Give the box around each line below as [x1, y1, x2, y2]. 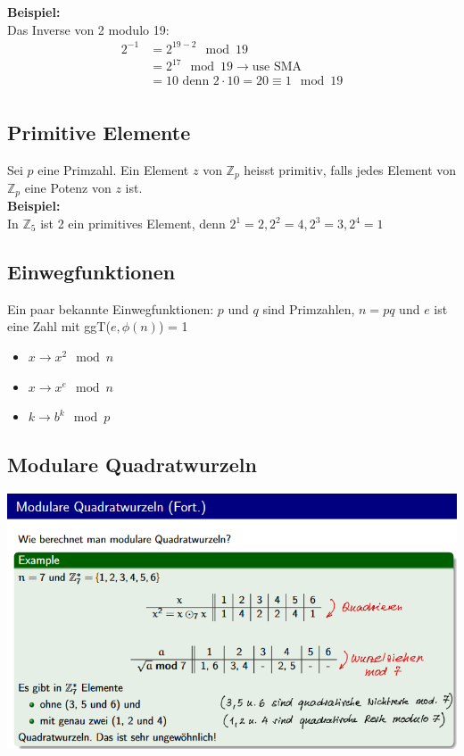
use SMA [252, 61, 302, 74]
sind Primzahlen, [262, 299, 355, 318]
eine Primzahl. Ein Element [37, 160, 189, 179]
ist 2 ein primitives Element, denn [40, 214, 226, 233]
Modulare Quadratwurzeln [7, 451, 257, 478]
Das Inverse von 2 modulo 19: [7, 20, 170, 38]
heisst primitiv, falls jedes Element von [244, 160, 457, 179]
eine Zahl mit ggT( [7, 317, 111, 336]
